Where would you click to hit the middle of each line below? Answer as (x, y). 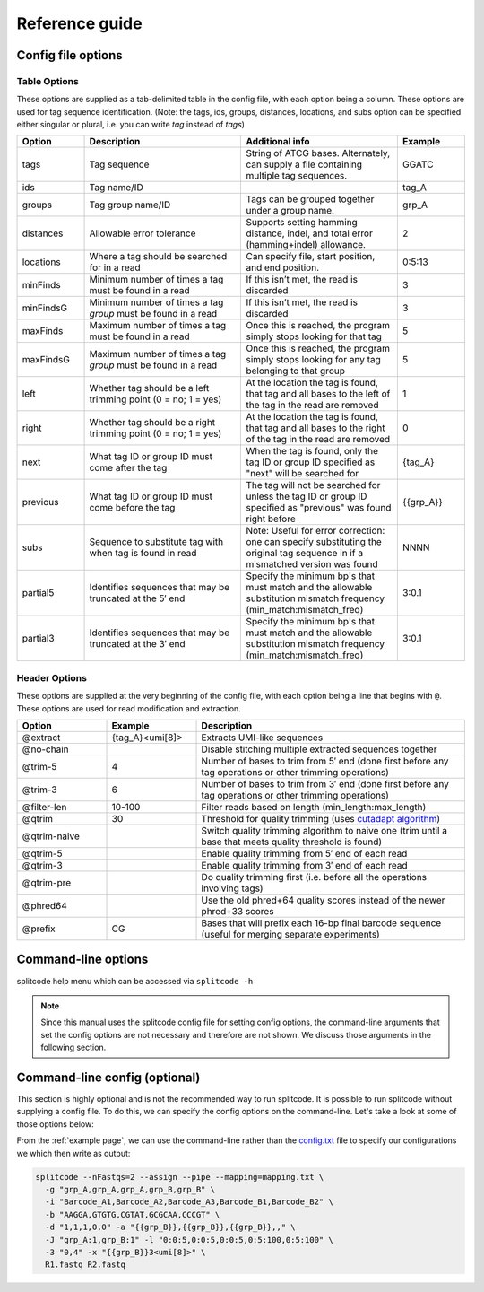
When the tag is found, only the (312, 451)
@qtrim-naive (51, 836)
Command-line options (82, 960)
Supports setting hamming (302, 223)
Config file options (69, 55)
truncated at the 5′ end (137, 598)
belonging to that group (295, 371)
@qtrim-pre (47, 883)
